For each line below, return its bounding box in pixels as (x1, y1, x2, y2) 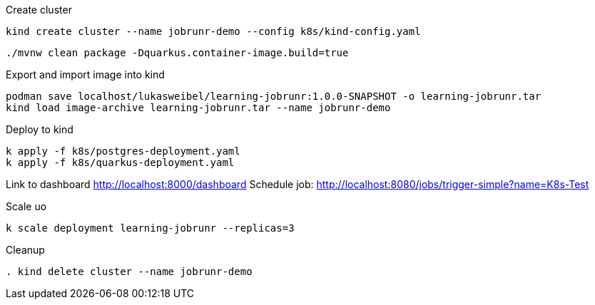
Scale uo (6, 200, 47, 212)
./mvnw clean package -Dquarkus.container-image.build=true (6, 47, 349, 58)
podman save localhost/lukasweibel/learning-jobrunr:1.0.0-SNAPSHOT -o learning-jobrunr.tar (6, 91, 541, 102)
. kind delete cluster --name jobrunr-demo (6, 266, 253, 277)
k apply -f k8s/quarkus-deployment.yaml (6, 157, 235, 168)
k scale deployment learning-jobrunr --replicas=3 (6, 222, 295, 234)
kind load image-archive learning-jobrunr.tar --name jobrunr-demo (6, 102, 391, 113)
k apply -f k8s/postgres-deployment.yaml (6, 145, 240, 157)
